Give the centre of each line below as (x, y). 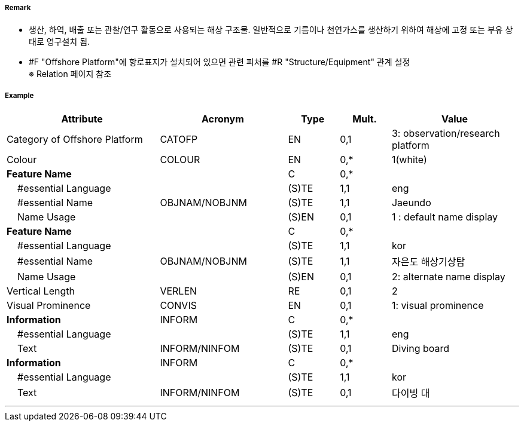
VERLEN (179, 291)
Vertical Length (41, 291)
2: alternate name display (448, 277)
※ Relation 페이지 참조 (70, 74)
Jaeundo (411, 203)
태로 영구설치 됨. (60, 42)
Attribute (82, 119)
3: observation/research (446, 134)
